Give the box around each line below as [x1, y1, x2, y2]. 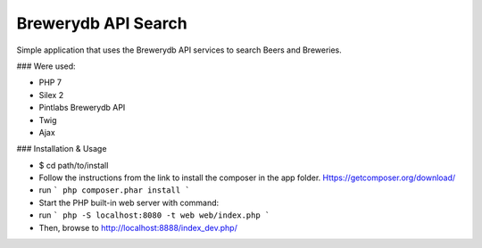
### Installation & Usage [16, 144, 107, 154]
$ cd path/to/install [38, 160, 109, 170]
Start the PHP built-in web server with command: [38, 197, 220, 208]
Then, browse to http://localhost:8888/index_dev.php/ [38, 222, 238, 233]
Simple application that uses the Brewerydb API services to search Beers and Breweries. [16, 45, 343, 55]
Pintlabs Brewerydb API [38, 103, 126, 113]
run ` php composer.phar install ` [38, 185, 191, 195]
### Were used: [16, 61, 76, 71]
